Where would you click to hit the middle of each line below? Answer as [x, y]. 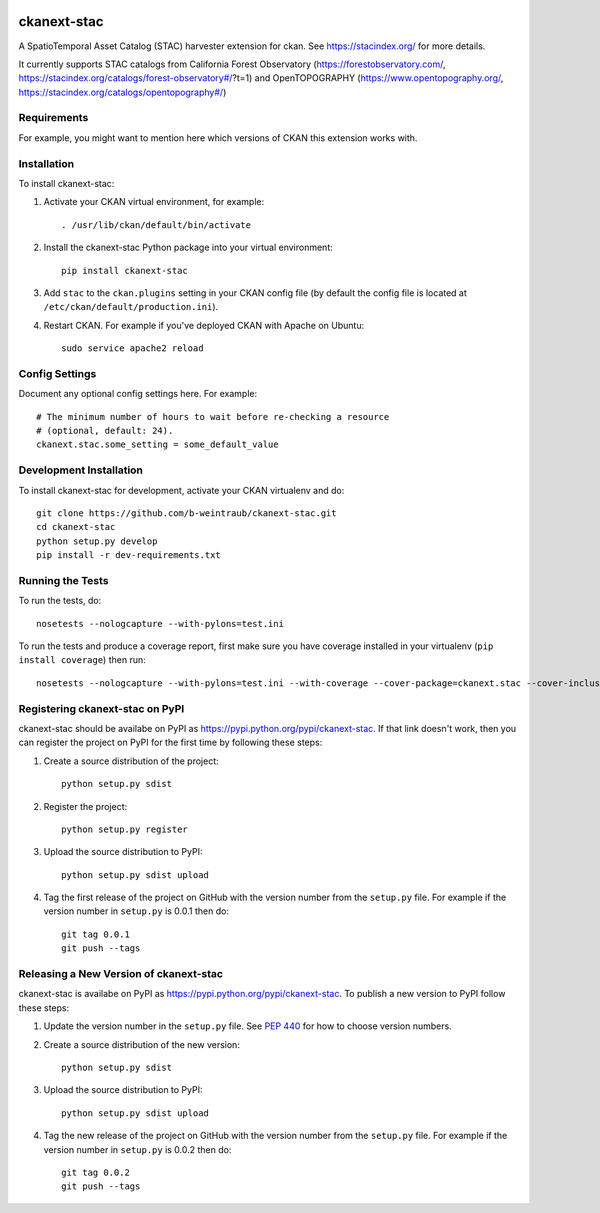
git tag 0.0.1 [95, 934]
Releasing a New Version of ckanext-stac [121, 974]
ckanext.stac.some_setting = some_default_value [157, 444]
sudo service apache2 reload [132, 348]
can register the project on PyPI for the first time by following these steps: [170, 742]
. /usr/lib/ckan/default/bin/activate [156, 224]
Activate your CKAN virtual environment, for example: [154, 202]
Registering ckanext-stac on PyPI [101, 708]
